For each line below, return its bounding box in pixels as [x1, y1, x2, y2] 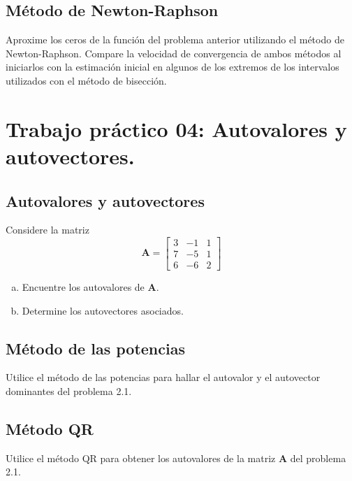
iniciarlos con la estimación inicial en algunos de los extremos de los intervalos [6, 59, 339, 74]
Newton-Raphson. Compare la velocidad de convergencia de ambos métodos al [6, 45, 342, 60]
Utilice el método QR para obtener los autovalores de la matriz [6, 450, 276, 465]
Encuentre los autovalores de [22, 280, 145, 294]
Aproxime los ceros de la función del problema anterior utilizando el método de [6, 32, 344, 47]
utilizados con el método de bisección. [6, 73, 167, 87]
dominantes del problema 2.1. [6, 384, 132, 399]
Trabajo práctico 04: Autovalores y [6, 114, 347, 143]
